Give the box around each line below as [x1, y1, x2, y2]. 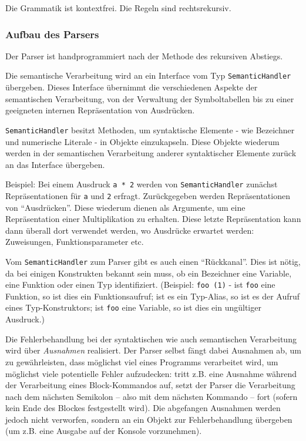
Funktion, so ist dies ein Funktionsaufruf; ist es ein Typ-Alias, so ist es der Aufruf [5, 289, 300, 302]
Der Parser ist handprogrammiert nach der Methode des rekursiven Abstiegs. [5, 49, 283, 62]
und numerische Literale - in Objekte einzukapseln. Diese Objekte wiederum [5, 135, 280, 147]
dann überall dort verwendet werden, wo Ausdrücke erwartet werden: [5, 224, 254, 236]
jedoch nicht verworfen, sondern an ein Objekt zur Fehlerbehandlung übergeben [5, 413, 292, 425]
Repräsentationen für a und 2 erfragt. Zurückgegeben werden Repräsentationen [5, 189, 290, 201]
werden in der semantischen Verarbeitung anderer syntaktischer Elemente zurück [5, 147, 297, 159]
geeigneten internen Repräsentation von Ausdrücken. [5, 104, 195, 116]
